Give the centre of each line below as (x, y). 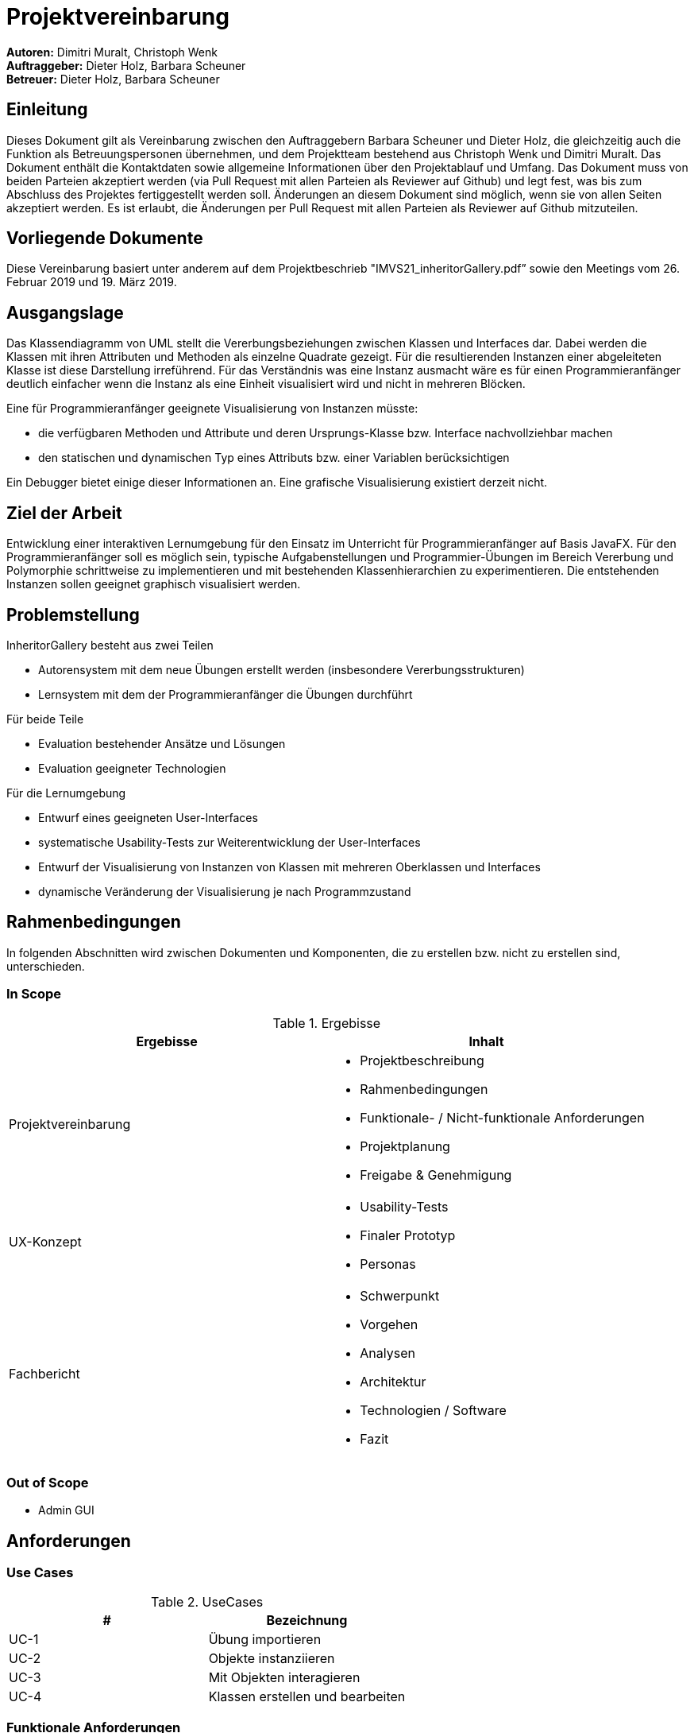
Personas (388, 1264)
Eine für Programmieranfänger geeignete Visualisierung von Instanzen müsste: (212, 409)
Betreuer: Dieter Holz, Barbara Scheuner (113, 79)
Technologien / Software (433, 1410)
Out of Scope (48, 1482)
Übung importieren (265, 1639)
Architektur (393, 1381)
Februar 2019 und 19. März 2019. (92, 282)
